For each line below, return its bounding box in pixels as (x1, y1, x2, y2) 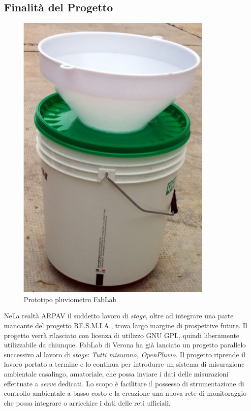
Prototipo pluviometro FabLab (24, 294, 117, 304)
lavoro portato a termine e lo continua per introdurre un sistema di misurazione (4, 359, 245, 369)
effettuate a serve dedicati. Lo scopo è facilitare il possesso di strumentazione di (4, 378, 244, 388)
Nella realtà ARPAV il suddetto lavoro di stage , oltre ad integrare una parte (4, 310, 234, 321)
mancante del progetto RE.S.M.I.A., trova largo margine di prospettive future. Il (4, 320, 248, 330)
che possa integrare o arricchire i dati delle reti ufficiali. (4, 397, 171, 408)
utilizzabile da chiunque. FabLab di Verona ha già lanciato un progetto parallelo (4, 340, 246, 350)
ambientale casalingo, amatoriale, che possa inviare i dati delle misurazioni (4, 368, 229, 378)
